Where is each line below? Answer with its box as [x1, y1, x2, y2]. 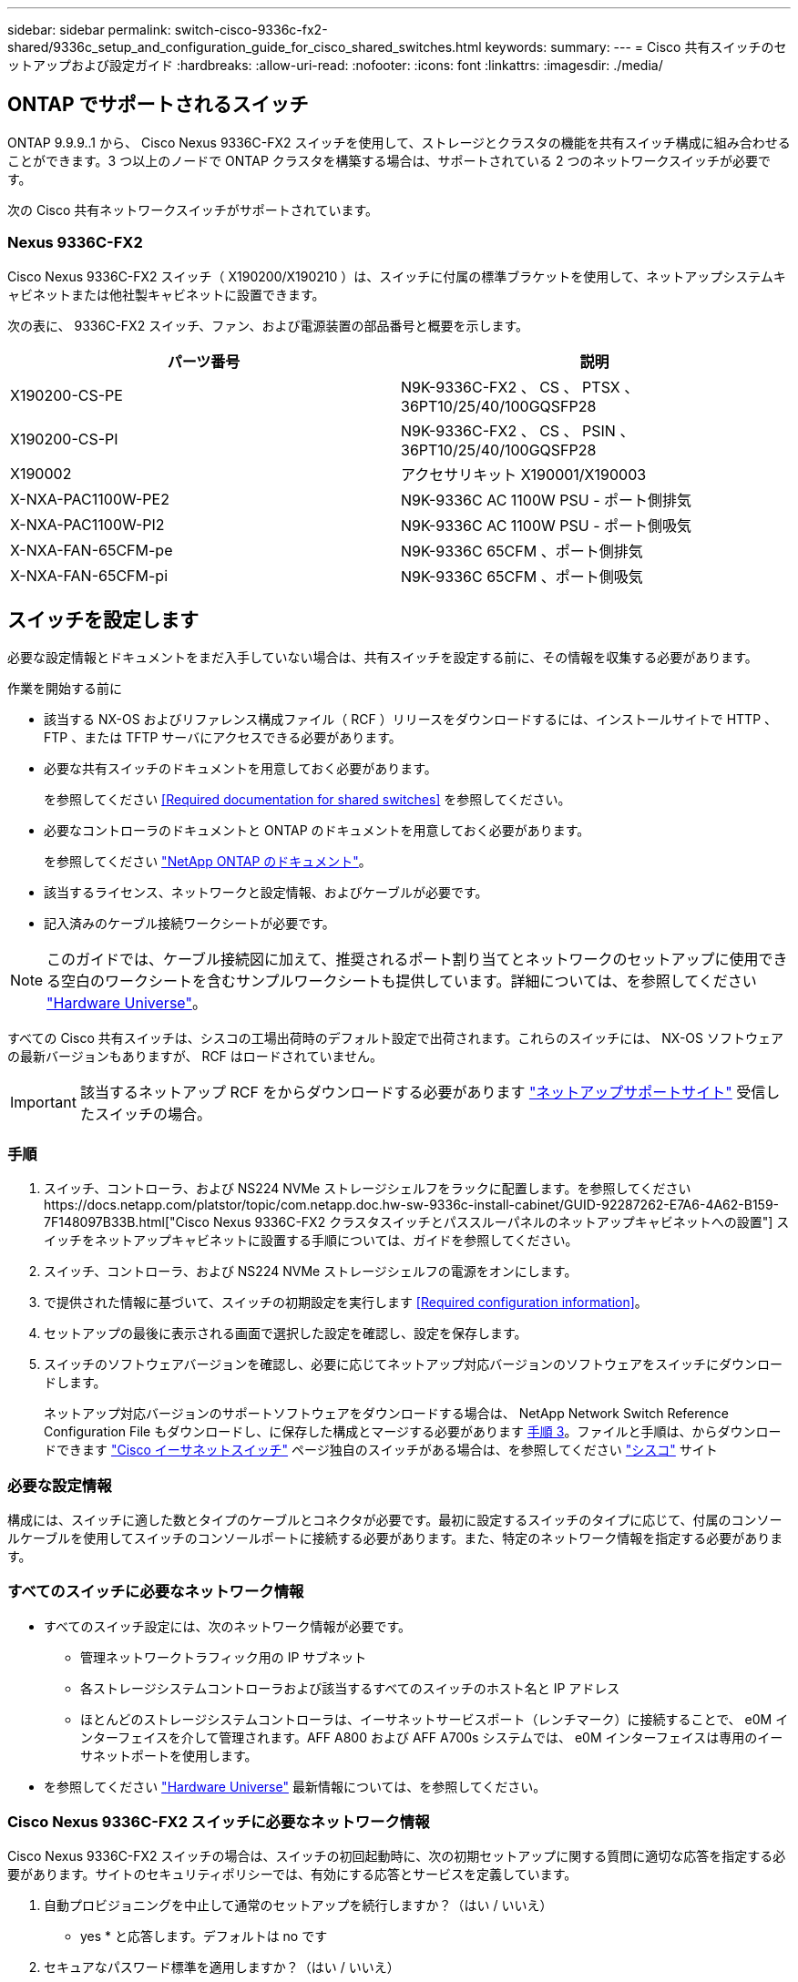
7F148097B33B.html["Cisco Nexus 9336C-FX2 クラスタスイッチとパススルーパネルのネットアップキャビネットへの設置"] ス [44, 1214, 790, 1231]
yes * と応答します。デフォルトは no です [80, 1928, 328, 1945]
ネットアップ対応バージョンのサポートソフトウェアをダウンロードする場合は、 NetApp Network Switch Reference [44, 1405, 729, 1422]
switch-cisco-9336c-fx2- [174, 22, 328, 37]
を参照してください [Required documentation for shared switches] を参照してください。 [44, 792, 571, 808]
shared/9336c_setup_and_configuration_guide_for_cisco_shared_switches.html [7, 39, 482, 55]
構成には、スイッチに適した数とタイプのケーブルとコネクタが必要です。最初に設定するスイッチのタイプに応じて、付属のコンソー [7, 1511, 783, 1527]
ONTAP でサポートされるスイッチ [7, 93, 309, 117]
